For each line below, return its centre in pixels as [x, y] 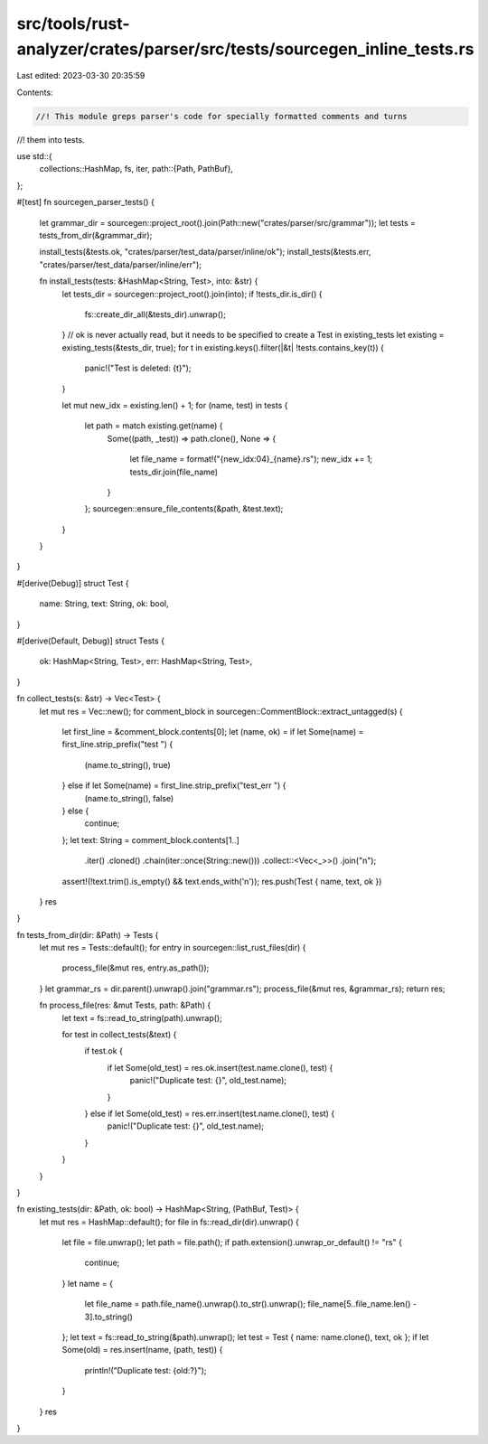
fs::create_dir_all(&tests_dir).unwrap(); [155, 314]
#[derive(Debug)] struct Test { [73, 583]
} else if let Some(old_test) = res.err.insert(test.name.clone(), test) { [210, 1113]
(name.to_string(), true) [127, 764]
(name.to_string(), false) [129, 798]
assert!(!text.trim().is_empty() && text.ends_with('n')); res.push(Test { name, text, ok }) [222, 881]
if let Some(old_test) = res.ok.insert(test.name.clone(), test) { [220, 1067]
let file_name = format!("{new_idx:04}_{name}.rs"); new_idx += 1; [251, 459]
